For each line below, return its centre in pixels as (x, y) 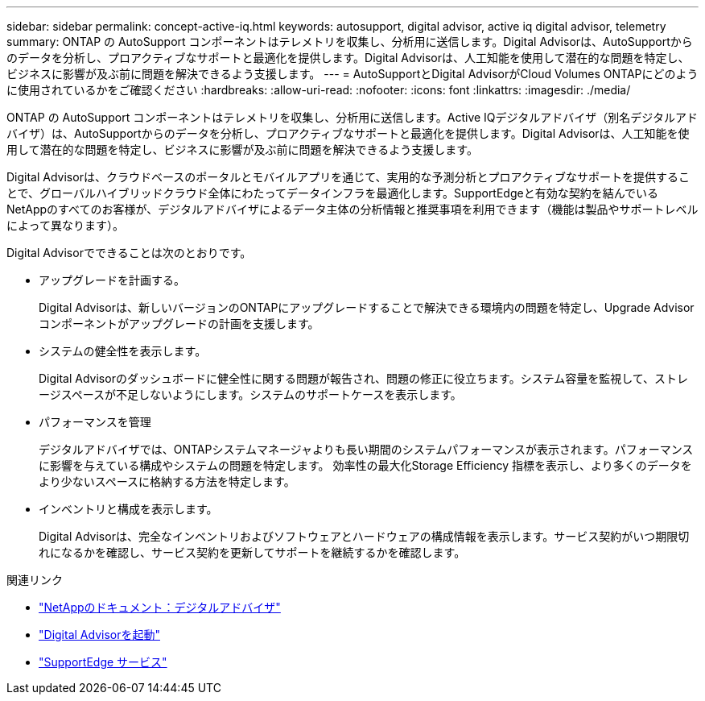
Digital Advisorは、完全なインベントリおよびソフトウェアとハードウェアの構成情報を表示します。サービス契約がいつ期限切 (364, 536)
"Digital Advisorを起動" (99, 635)
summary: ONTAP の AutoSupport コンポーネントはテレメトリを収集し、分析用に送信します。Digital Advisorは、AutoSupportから (350, 41)
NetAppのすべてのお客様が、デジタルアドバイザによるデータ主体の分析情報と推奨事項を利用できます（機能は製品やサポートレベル (352, 209)
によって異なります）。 (65, 225)
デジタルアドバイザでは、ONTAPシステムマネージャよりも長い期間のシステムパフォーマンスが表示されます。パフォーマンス (366, 449)
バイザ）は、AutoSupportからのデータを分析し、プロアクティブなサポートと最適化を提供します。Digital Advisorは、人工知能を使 (348, 133)
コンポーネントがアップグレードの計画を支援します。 (179, 324)
